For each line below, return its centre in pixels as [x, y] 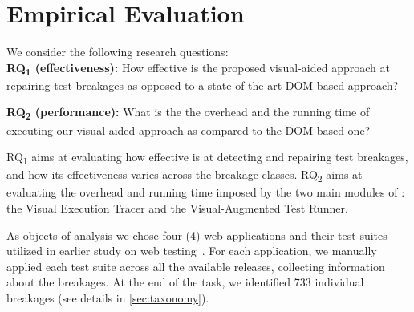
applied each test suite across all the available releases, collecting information [196, 266]
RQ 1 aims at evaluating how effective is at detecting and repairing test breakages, [207, 158]
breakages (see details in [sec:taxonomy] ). [108, 297]
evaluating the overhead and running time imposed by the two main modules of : [206, 192]
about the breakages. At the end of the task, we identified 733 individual [185, 282]
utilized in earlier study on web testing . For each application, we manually [192, 251]
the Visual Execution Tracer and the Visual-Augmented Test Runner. [177, 208]
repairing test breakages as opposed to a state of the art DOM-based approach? [203, 85]
